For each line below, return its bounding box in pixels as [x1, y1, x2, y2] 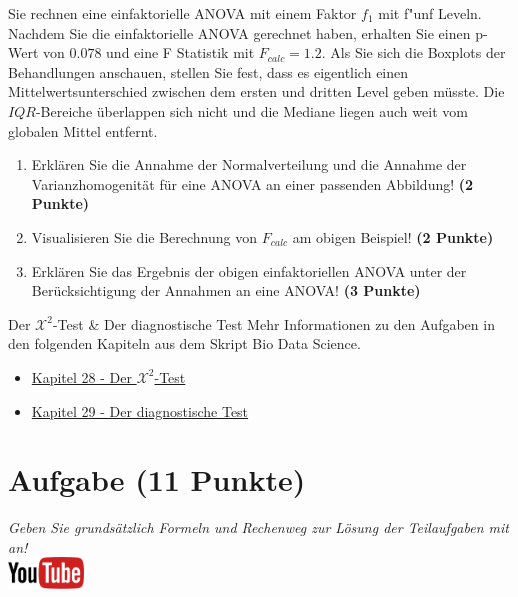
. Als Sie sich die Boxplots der [321, 42, 506, 63]
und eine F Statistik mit [106, 42, 255, 63]
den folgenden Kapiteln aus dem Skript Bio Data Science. [8, 333, 361, 354]
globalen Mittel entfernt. [8, 120, 158, 141]
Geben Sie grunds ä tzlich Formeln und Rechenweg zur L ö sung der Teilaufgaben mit [8, 517, 509, 538]
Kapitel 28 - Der [31, 366, 132, 387]
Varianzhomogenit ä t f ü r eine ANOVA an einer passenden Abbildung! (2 [31, 173, 474, 194]
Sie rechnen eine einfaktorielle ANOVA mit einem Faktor [8, 3, 357, 23]
